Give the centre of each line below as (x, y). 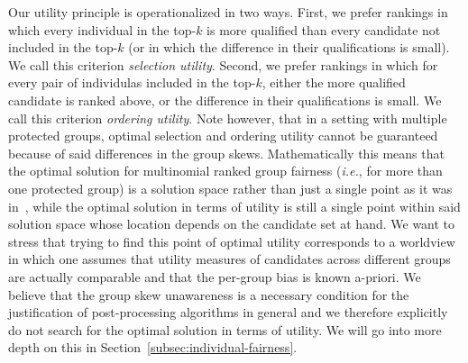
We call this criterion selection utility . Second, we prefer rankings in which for (223, 64)
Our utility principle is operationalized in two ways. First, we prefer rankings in (228, 12)
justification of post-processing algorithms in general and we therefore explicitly (228, 312)
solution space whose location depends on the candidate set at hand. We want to (232, 224)
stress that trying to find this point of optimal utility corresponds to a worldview (232, 241)
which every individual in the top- (102, 29)
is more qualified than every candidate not (324, 29)
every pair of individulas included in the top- (132, 82)
